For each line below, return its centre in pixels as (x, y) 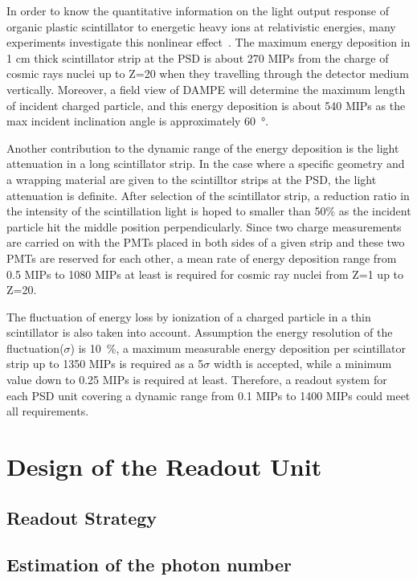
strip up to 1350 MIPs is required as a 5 (105, 364)
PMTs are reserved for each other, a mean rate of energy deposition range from (202, 258)
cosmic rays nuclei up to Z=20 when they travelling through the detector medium (208, 74)
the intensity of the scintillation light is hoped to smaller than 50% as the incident (209, 211)
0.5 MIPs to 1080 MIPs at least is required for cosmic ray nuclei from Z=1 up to (205, 274)
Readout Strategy (82, 517)
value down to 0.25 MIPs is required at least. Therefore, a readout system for (197, 380)
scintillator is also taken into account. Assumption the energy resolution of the (200, 332)
